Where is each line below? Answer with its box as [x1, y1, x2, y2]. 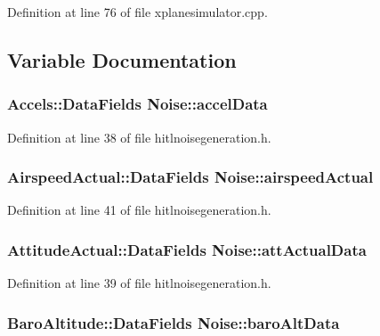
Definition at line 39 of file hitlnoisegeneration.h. [7, 274, 271, 292]
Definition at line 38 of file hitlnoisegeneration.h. [7, 127, 271, 146]
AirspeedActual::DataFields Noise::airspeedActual [7, 166, 374, 188]
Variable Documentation [7, 45, 237, 73]
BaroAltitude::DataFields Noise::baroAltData [7, 311, 340, 333]
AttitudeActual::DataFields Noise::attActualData [7, 238, 367, 260]
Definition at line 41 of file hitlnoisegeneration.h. [7, 201, 271, 219]
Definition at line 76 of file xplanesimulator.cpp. [7, 3, 268, 20]
